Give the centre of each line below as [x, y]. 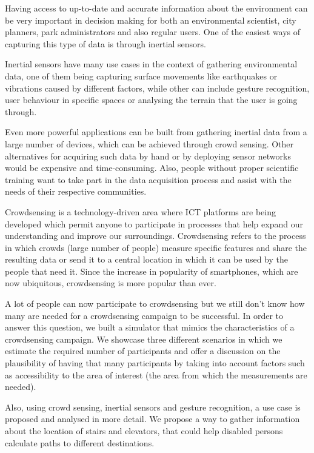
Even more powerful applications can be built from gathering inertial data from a [156, 132]
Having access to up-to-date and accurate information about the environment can [156, 8]
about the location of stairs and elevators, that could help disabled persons [144, 431]
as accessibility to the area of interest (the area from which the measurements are [156, 374]
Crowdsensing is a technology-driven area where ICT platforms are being [140, 211]
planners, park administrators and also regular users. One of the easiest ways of [153, 32]
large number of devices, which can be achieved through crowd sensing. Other [149, 143]
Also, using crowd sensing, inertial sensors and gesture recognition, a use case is [153, 407]
